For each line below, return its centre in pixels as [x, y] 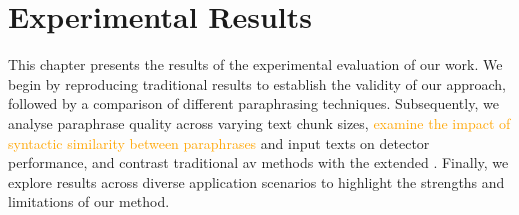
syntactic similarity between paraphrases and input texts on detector [219, 142]
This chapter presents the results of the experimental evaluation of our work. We [255, 64]
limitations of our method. [89, 201]
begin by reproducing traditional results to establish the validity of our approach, [257, 83]
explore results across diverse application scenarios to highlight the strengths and [256, 181]
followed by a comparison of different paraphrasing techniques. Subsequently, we [253, 103]
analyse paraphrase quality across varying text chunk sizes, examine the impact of [259, 122]
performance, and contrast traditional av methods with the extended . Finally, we [258, 162]
